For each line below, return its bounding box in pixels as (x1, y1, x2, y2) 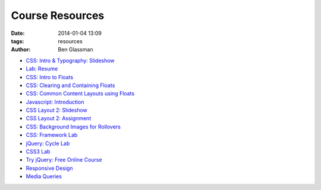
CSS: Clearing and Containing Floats (26, 82, 115, 89)
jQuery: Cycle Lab (26, 140, 70, 147)
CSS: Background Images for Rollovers (26, 123, 121, 130)
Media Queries (26, 173, 62, 180)
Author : (11, 46, 31, 53)
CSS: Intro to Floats (26, 73, 74, 80)
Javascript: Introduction (26, 98, 84, 105)
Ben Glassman (58, 46, 93, 53)
